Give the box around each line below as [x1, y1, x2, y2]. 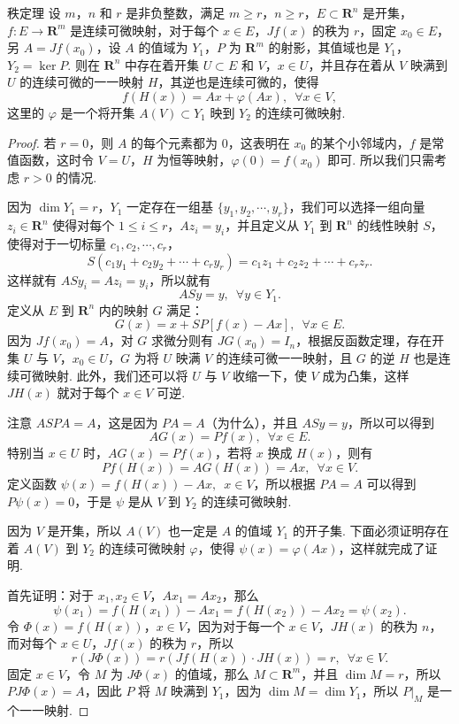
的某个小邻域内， [310, 133, 409, 151]
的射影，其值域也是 [268, 38, 380, 57]
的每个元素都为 [131, 133, 218, 151]
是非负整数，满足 [126, 4, 226, 21]
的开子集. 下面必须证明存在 [292, 521, 449, 540]
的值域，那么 [174, 664, 249, 682]
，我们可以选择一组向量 [288, 197, 425, 216]
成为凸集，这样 [322, 366, 409, 384]
